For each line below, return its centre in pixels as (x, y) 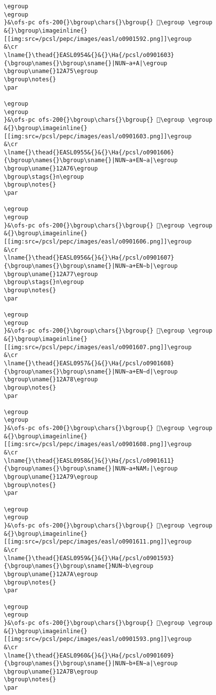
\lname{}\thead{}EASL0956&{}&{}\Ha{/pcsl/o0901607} (89, 258)
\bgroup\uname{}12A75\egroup (51, 71)
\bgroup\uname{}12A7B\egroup (51, 671)
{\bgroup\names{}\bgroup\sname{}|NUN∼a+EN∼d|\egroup (91, 371)
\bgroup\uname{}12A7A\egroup (51, 574)
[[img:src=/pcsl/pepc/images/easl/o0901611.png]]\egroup (98, 542)
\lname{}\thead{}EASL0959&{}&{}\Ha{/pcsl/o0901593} (89, 558)
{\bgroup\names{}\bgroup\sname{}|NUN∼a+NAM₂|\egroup (91, 469)
